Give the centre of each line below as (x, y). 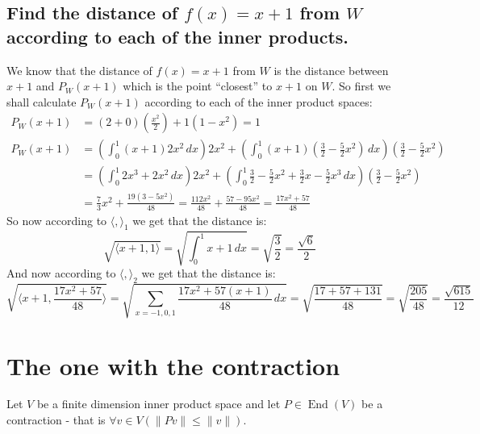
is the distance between (331, 70)
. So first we (361, 86)
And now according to (61, 272)
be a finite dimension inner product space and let (159, 404)
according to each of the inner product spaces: (259, 101)
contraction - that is (56, 420)
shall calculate (42, 101)
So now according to (57, 220)
